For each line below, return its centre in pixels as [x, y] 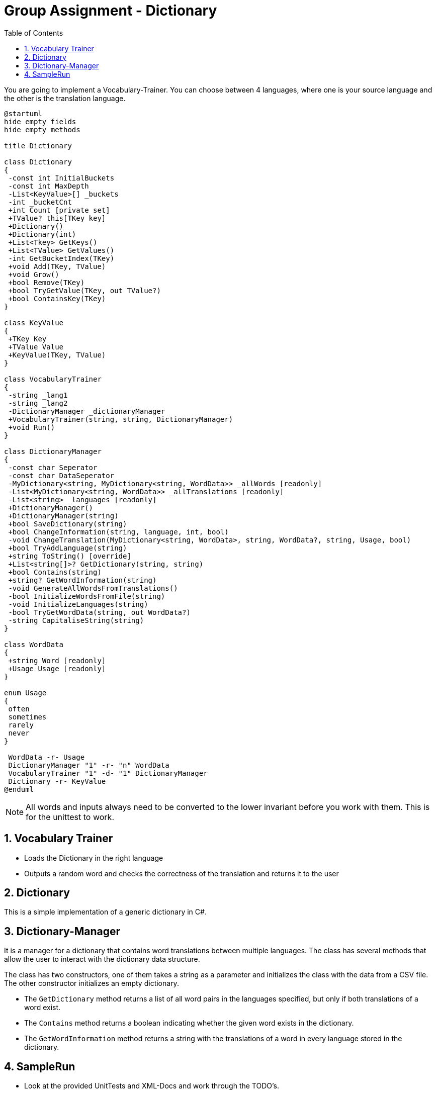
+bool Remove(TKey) [47, 282]
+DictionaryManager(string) [63, 516]
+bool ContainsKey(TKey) [57, 298]
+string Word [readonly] [57, 660]
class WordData [34, 644]
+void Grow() [34, 274]
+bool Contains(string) [55, 572]
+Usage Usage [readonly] [57, 668]
